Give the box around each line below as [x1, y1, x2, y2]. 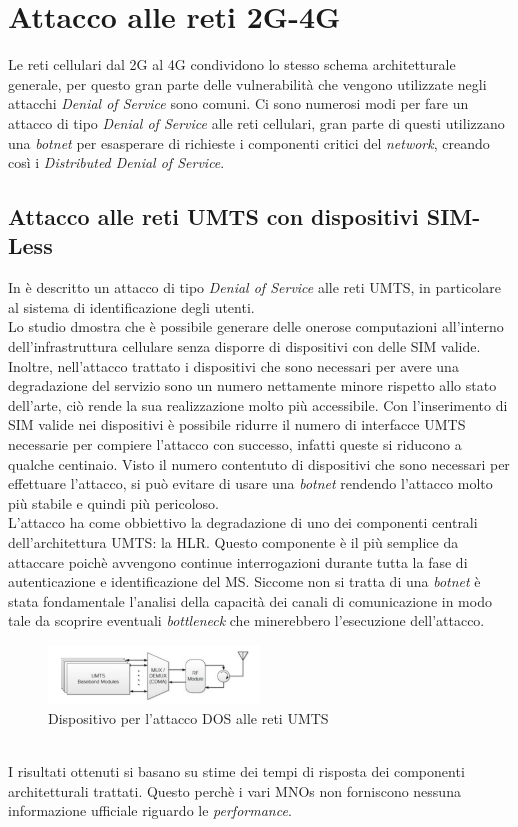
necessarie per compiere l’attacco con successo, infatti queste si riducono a [8, 434, 462, 455]
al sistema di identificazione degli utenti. [8, 296, 255, 317]
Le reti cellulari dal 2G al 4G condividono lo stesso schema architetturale [8, 54, 456, 75]
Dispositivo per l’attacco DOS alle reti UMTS [48, 707, 329, 728]
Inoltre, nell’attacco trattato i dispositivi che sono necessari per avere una [8, 355, 459, 376]
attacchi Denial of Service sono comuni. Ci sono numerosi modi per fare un [8, 93, 469, 114]
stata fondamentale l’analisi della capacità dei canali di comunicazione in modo [8, 590, 492, 611]
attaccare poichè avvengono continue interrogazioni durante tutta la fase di [8, 551, 468, 572]
